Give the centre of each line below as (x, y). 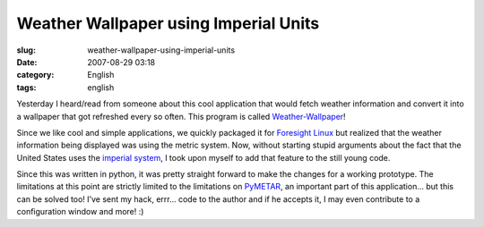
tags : (26, 87)
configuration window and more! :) (80, 212)
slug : (26, 50)
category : (35, 75)
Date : (27, 62)
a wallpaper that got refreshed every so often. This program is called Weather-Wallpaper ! (181, 116)
